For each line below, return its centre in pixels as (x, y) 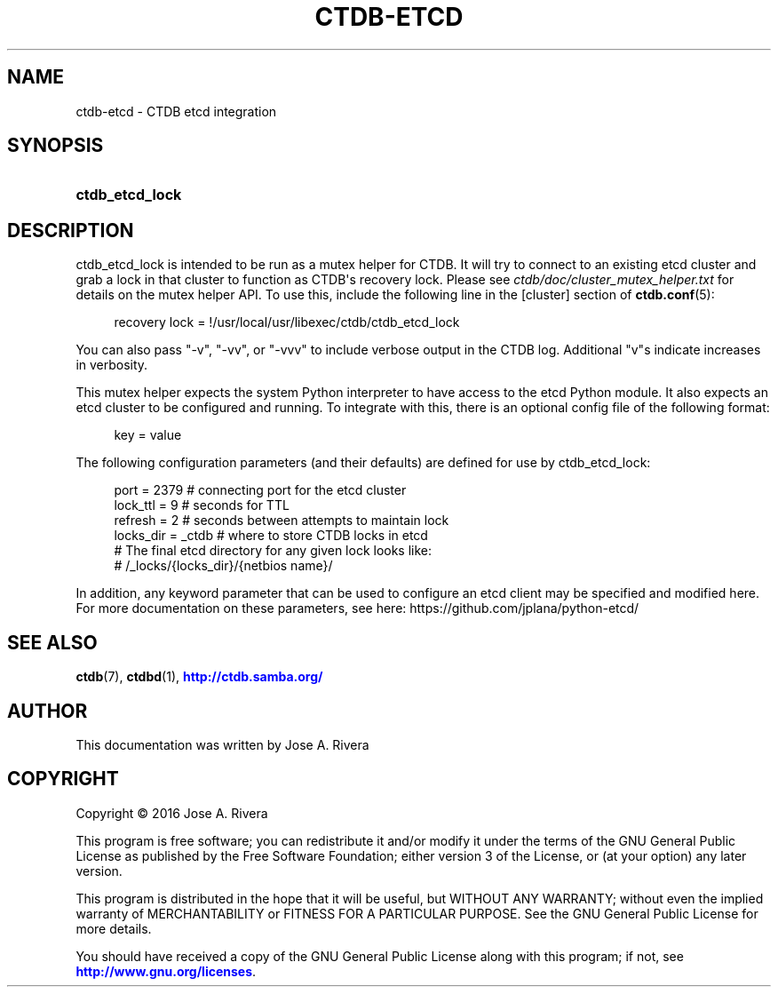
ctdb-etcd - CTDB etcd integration (176, 111)
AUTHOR (48, 711)
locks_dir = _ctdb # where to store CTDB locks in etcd (271, 536)
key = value (148, 435)
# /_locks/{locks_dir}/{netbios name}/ (223, 566)
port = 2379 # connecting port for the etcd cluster (260, 490)
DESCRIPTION (71, 230)
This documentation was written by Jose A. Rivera (222, 744)
